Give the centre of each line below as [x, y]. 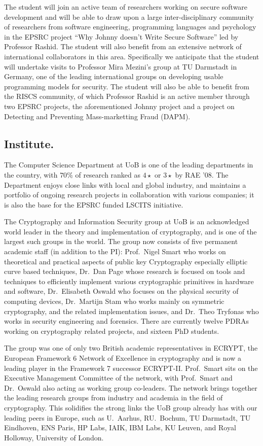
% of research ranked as [104, 174]
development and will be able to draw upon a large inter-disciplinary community [129, 16]
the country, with [31, 174]
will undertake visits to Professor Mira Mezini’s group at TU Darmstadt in [121, 66]
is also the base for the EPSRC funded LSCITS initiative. [94, 204]
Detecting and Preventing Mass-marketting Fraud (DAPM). [97, 116]
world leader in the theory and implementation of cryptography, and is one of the [130, 231]
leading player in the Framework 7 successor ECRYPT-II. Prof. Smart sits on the [131, 368]
